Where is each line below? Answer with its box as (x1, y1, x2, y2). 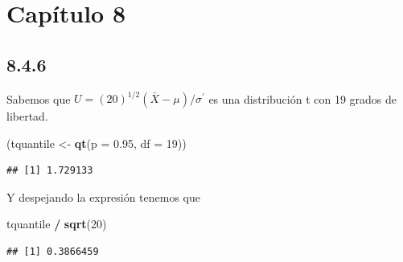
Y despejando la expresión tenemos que (6, 188, 200, 205)
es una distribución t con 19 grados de (208, 90, 397, 107)
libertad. (6, 108, 48, 125)
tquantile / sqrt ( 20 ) (6, 215, 107, 232)
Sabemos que (6, 90, 71, 107)
